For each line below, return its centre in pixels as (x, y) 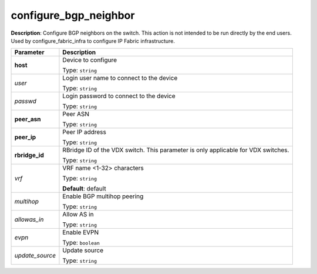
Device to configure (90, 60)
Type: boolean (81, 243)
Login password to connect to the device (119, 96)
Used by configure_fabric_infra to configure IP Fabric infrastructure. (93, 41)
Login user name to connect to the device (120, 78)
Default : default (84, 189)
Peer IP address (85, 132)
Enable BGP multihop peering (103, 196)
